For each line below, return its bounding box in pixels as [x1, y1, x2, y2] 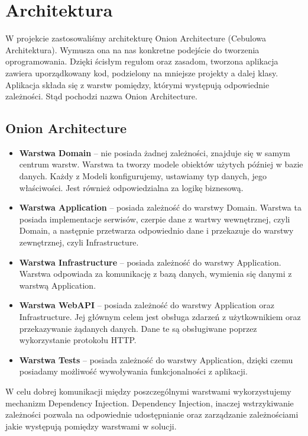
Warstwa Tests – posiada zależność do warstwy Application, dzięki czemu [19, 353, 293, 366]
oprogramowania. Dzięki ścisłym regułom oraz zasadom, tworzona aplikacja [5, 55, 278, 67]
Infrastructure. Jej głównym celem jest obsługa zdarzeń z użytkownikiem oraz [19, 311, 301, 323]
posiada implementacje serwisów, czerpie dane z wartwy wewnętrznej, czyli [19, 212, 290, 225]
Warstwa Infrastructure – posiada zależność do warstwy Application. [19, 256, 281, 268]
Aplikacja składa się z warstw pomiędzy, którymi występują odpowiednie [5, 78, 270, 91]
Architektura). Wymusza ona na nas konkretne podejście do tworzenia [5, 43, 260, 56]
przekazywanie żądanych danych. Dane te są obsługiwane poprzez [19, 322, 257, 334]
